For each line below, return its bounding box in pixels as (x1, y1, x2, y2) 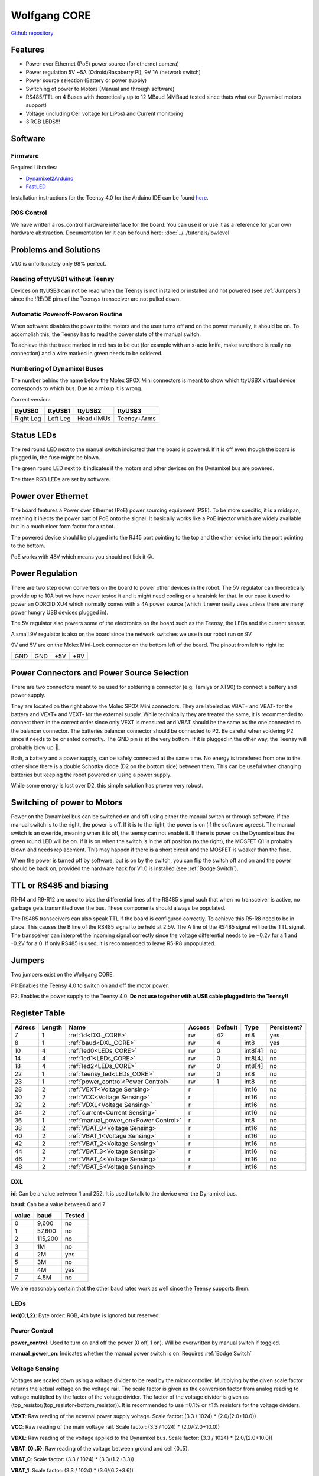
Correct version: (11, 396, 51, 403)
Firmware (11, 151, 40, 159)
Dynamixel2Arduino (25, 175, 74, 182)
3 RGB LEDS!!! (25, 118, 60, 125)
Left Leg (47, 414, 71, 423)
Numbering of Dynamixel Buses (11, 364, 104, 373)
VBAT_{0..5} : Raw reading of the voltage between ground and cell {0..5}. (11, 1445, 190, 1452)
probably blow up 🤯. (11, 744, 60, 751)
